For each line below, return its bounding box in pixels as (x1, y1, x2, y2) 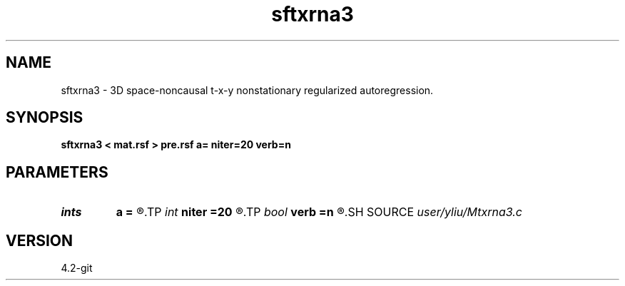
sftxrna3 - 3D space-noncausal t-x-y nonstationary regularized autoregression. (61, 83, 434, 96)
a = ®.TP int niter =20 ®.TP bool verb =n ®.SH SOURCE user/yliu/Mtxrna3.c (116, 205, 522, 220)
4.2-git (61, 262, 93, 275)
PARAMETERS (6, 163, 108, 181)
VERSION (6, 231, 73, 250)
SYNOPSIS (6, 108, 83, 127)
